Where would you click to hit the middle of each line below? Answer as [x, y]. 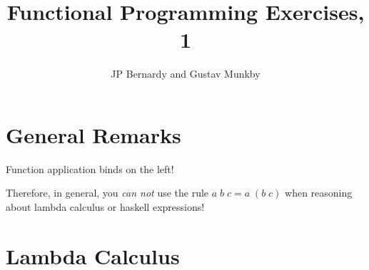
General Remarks [93, 134]
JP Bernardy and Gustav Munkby [186, 74]
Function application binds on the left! [90, 168]
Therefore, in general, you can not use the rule [107, 193]
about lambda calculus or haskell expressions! [105, 207]
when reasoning [319, 193]
